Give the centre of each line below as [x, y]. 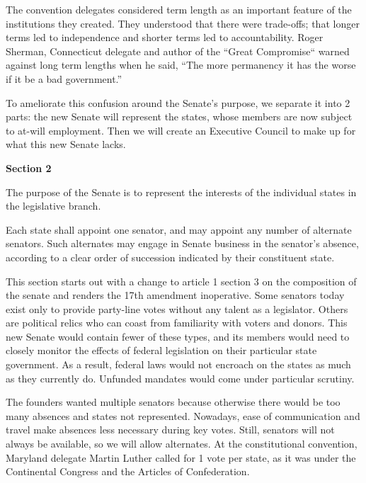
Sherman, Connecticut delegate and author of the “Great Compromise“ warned [178, 51]
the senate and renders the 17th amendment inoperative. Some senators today [175, 295]
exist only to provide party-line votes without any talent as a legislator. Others [177, 308]
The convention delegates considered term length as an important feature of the [179, 9]
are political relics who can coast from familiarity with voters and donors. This [177, 323]
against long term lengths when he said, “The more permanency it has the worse [181, 65]
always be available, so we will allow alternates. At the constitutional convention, [182, 444]
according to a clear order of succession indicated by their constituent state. [170, 257]
